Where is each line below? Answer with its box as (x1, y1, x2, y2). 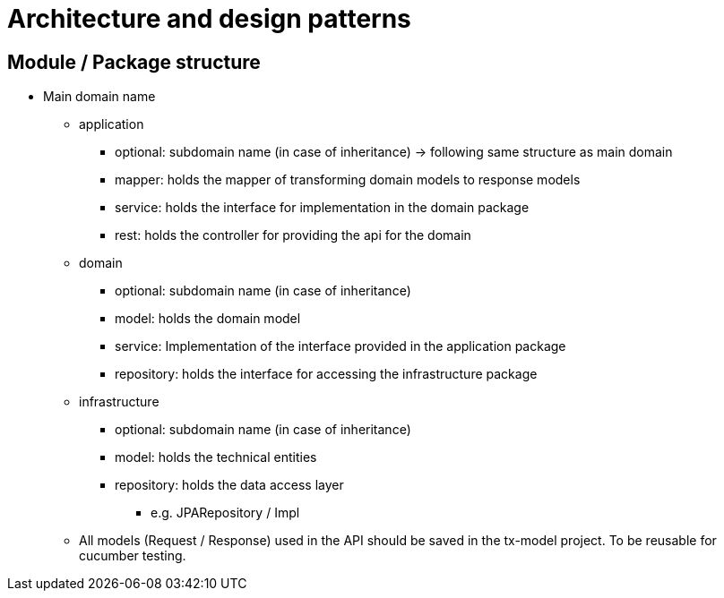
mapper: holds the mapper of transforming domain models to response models (115, 172, 581, 188)
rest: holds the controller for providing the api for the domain (115, 227, 471, 243)
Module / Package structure (7, 50, 261, 73)
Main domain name (43, 89, 156, 105)
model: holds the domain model (115, 311, 301, 327)
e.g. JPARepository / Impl (151, 505, 300, 521)
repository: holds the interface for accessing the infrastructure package (115, 366, 538, 382)
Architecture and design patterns (7, 4, 411, 34)
